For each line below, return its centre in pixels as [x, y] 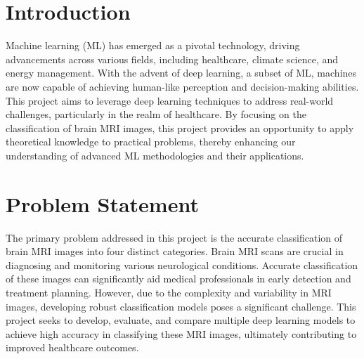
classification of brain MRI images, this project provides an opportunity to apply [180, 128]
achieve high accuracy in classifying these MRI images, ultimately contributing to [181, 333]
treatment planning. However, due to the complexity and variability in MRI [169, 292]
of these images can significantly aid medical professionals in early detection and [178, 279]
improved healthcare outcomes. [72, 347]
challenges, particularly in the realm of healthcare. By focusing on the [156, 114]
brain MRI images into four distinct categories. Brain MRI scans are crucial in [175, 251]
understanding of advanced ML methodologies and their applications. [155, 155]
